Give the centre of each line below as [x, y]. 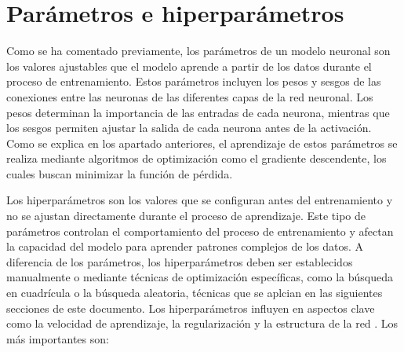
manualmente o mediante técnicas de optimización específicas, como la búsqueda [200, 277]
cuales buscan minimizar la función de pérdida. [120, 173]
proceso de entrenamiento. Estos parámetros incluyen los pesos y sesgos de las [194, 81]
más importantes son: [58, 338]
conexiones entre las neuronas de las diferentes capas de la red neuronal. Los [190, 96]
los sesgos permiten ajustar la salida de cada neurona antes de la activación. [189, 128]
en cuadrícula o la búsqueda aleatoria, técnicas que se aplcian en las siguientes [195, 293]
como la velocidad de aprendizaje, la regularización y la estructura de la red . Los [202, 323]
